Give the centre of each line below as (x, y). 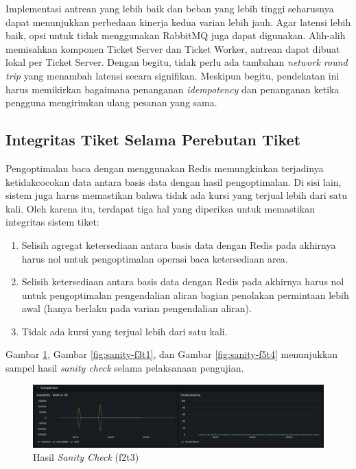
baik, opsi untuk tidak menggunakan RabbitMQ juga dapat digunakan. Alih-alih (176, 35)
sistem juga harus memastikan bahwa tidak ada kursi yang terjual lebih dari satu (177, 195)
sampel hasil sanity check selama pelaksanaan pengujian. (125, 368)
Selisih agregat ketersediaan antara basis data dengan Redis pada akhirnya (179, 244)
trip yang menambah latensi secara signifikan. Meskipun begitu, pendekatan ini (173, 75)
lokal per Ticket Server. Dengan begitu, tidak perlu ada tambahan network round (177, 62)
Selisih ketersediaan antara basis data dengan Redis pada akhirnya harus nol (183, 281)
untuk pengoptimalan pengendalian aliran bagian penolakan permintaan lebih (185, 294)
